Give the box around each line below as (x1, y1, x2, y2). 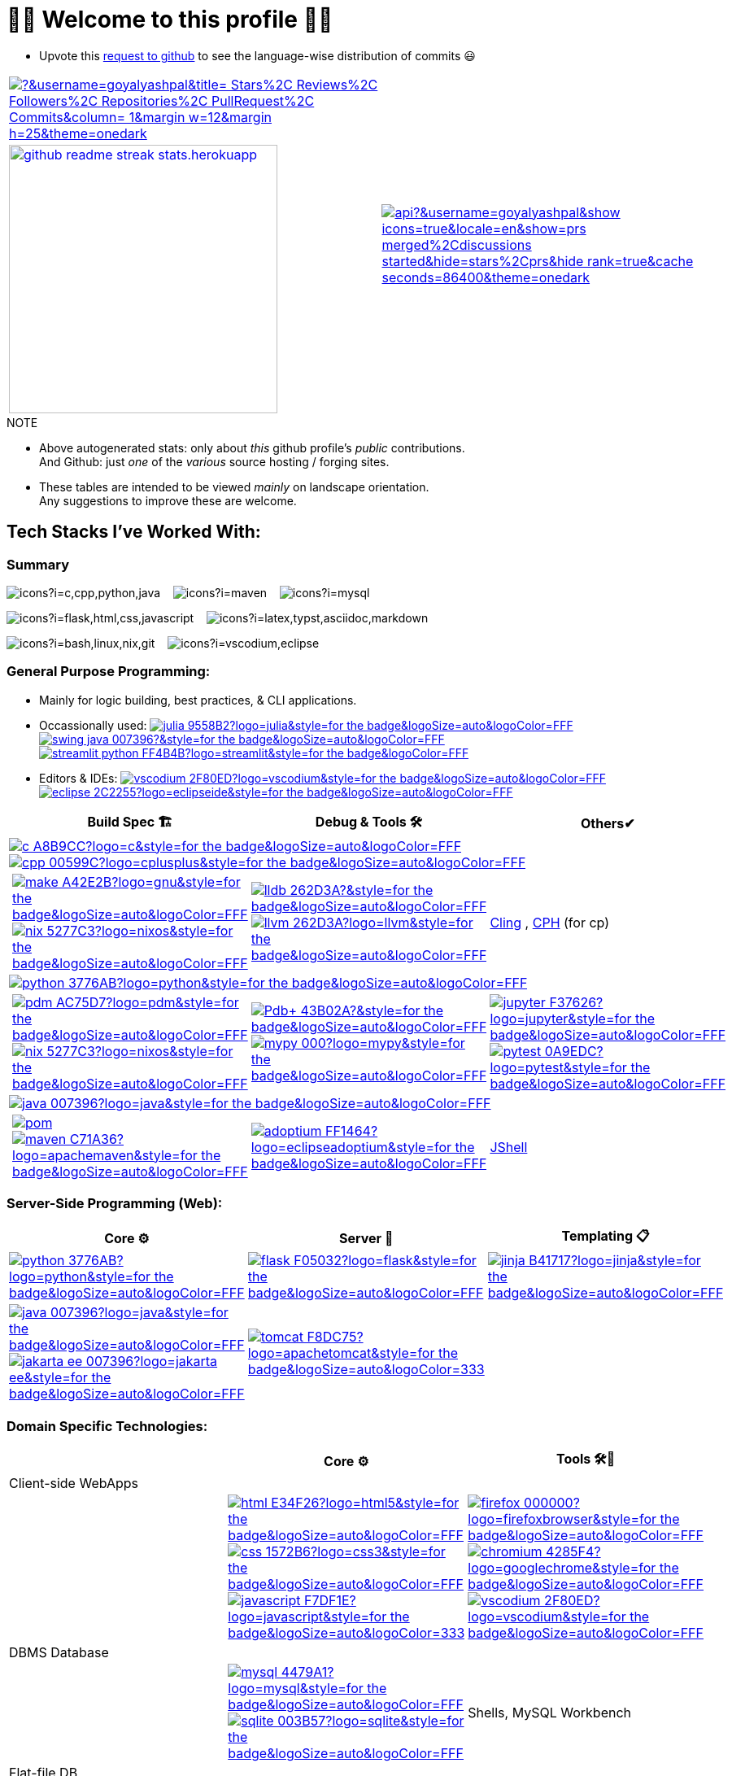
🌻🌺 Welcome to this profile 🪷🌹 (7, 6, 333, 33)
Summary (7, 556, 70, 573)
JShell (490, 1138, 528, 1155)
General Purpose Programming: (7, 663, 211, 680)
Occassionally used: (39, 718, 147, 732)
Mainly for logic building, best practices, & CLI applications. (39, 692, 357, 707)
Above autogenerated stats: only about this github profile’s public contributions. (39, 440, 465, 455)
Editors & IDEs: (39, 770, 118, 785)
